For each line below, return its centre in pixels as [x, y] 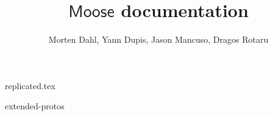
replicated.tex [30, 85]
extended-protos [35, 106]
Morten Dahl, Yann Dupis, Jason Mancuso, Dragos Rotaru [158, 39]
